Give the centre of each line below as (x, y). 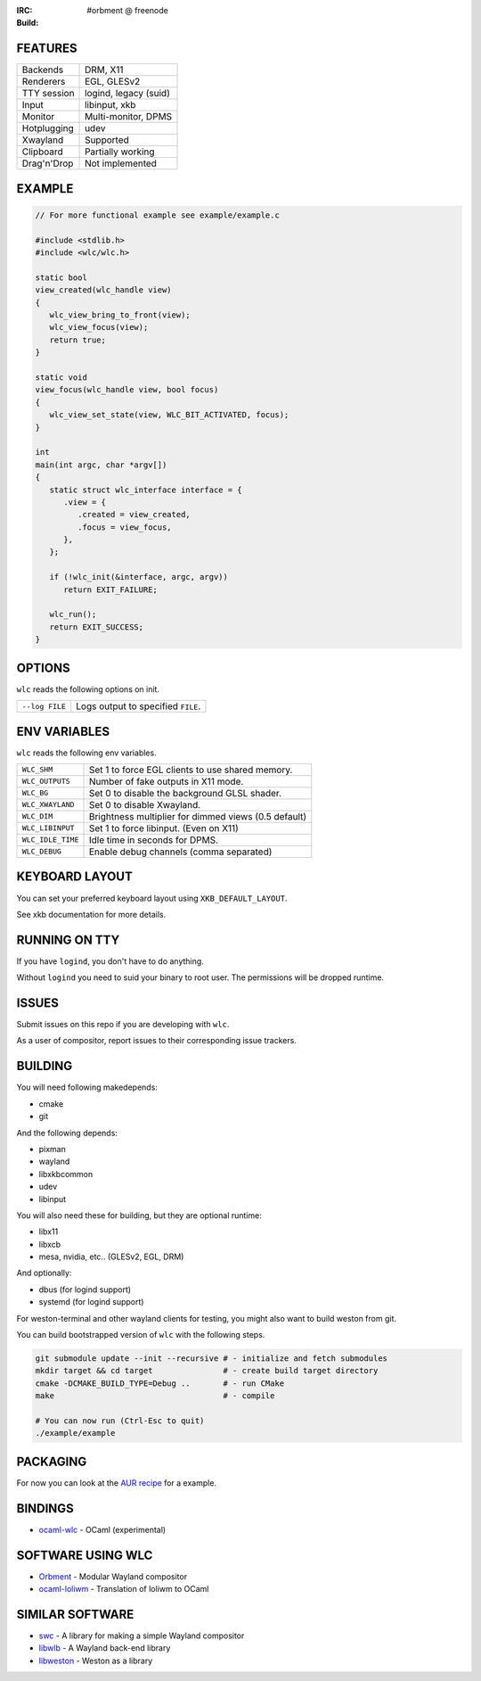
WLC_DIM (37, 816)
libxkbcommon (66, 1174)
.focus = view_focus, (125, 527)
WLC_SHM (37, 770)
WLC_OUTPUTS (46, 782)
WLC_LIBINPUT (48, 828)
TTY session (48, 94)
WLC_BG (35, 793)
